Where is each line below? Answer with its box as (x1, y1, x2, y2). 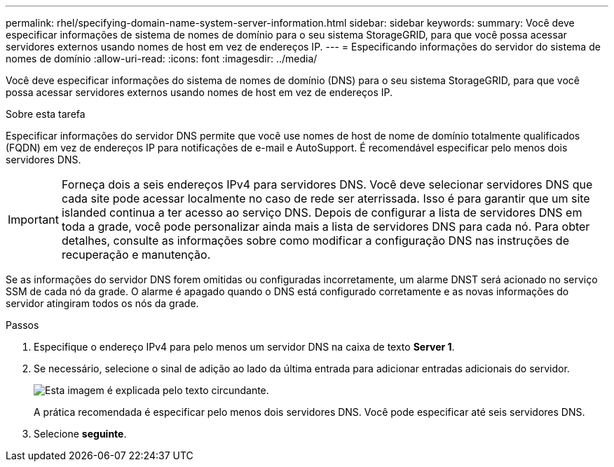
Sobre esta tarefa (6, 108, 86, 120)
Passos (6, 319, 39, 331)
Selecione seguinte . (34, 428, 127, 440)
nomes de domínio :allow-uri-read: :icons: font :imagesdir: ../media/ (6, 53, 318, 65)
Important (8, 212, 59, 226)
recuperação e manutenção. (61, 248, 211, 262)
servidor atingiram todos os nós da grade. (6, 297, 199, 309)
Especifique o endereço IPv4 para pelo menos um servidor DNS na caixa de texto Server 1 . (34, 341, 455, 353)
